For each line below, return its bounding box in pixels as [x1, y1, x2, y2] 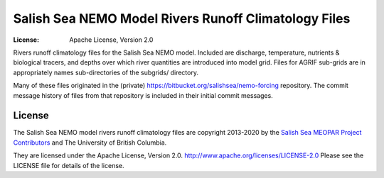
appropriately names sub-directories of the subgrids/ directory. [13, 68, 199, 77]
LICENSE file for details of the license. [13, 161, 124, 169]
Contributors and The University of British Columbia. [13, 138, 167, 147]
